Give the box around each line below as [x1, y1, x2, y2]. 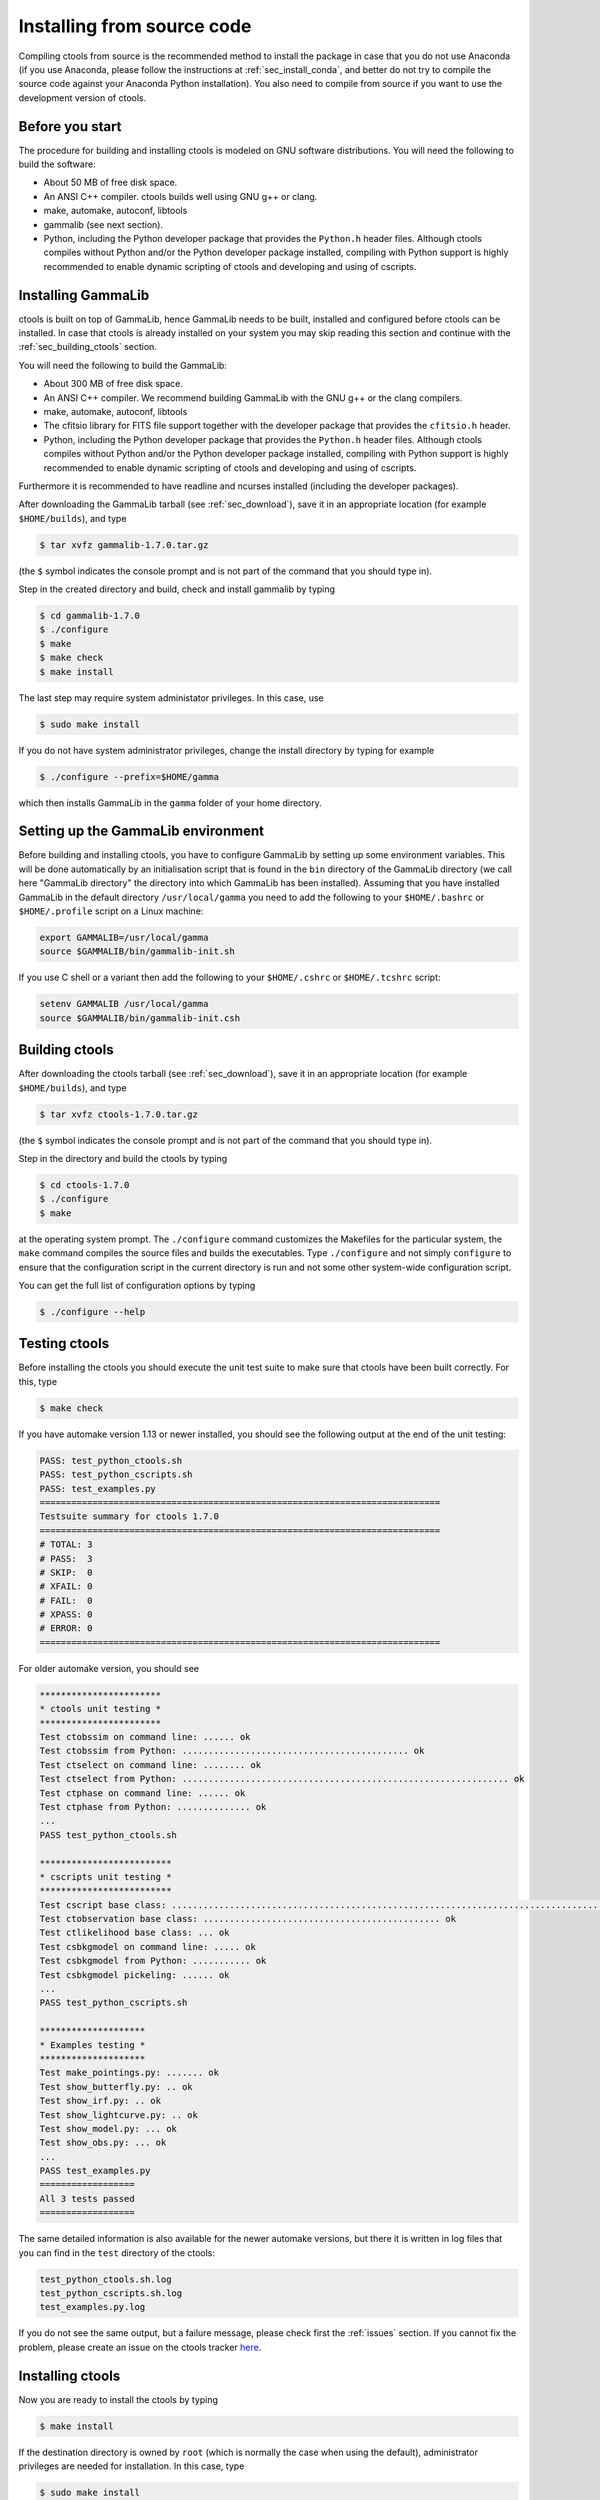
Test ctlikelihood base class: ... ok [39, 1927, 230, 1939]
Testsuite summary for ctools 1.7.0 [39, 1511, 220, 1522]
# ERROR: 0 [39, 1623, 93, 1634]
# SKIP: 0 [39, 1566, 93, 1578]
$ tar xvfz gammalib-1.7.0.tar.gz [39, 539, 209, 550]
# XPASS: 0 [39, 1609, 93, 1620]
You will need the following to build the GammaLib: [18, 359, 227, 371]
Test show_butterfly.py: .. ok [39, 2081, 194, 2092]
